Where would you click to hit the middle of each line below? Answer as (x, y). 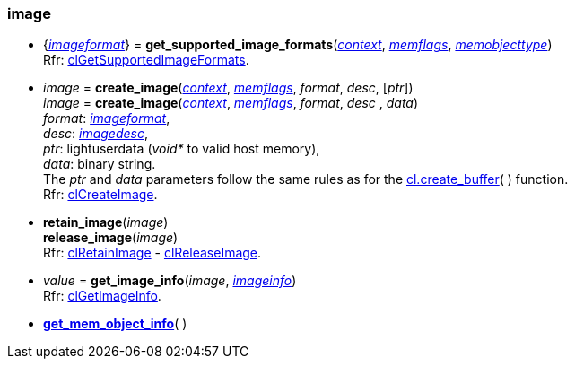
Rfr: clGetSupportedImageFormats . (146, 60)
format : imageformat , (107, 118)
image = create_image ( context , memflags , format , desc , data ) (231, 103)
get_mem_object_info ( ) (115, 324)
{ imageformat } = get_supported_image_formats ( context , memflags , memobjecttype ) (298, 45)
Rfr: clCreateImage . (100, 195)
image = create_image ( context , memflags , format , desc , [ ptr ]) (228, 88)
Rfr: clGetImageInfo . (102, 296)
